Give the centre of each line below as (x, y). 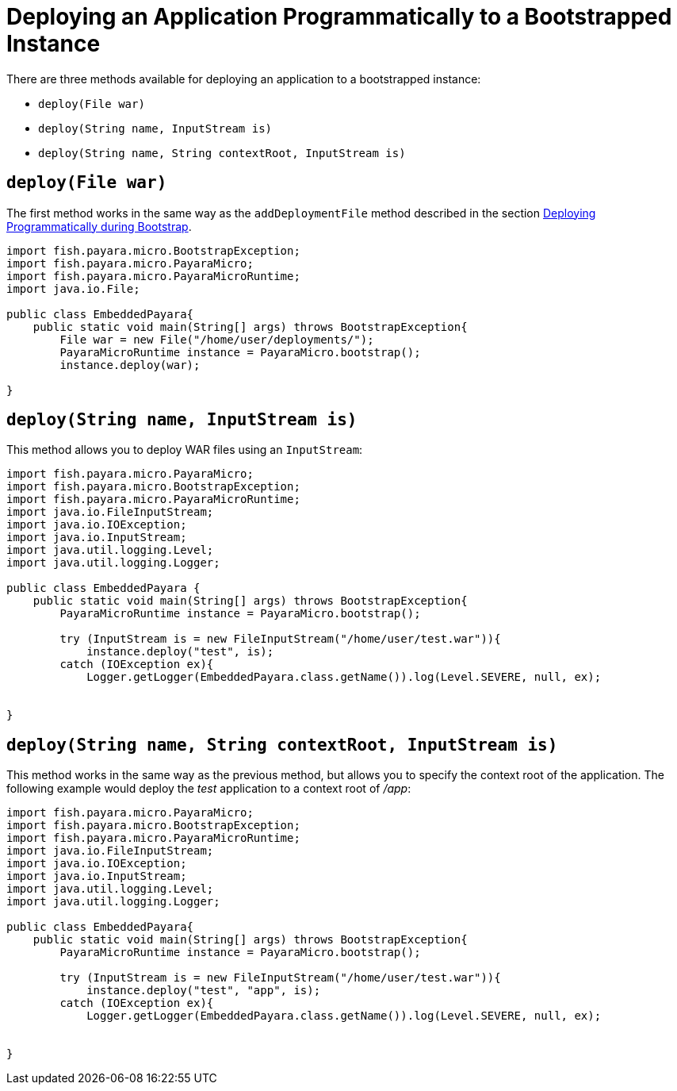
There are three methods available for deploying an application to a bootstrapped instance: (244, 79)
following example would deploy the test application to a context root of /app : (209, 789)
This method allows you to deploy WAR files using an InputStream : (185, 450)
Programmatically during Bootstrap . (99, 226)
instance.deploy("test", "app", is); (204, 991)
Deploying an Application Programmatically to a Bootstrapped (339, 17)
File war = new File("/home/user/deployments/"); (217, 339)
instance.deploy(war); (130, 365)
